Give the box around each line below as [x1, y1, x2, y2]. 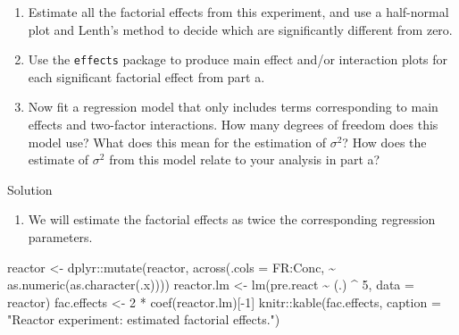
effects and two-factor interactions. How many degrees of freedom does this [28, 115, 438, 134]
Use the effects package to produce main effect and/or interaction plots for [28, 50, 448, 69]
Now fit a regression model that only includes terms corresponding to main [28, 97, 438, 116]
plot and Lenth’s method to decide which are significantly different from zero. [28, 20, 453, 38]
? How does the [342, 132, 427, 151]
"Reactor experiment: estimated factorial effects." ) [7, 310, 280, 329]
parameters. [28, 228, 93, 246]
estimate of [28, 150, 89, 169]
